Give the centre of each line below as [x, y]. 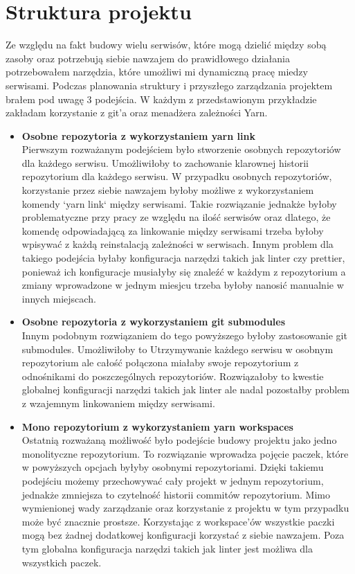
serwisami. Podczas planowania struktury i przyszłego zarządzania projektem [169, 85]
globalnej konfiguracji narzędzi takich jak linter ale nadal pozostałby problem [186, 389]
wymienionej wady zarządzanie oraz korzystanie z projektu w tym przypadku [185, 508]
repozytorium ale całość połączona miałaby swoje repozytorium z [160, 362]
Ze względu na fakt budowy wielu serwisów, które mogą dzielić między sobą [166, 45]
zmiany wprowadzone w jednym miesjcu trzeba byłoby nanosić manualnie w [183, 285]
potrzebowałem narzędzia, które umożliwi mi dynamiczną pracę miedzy [157, 72]
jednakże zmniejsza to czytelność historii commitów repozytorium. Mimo [176, 494]
